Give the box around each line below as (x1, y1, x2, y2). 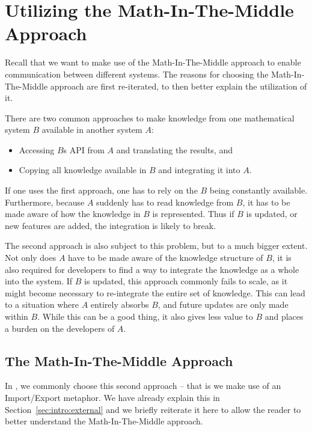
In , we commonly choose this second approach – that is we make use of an (5, 379, 281, 392)
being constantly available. (209, 184, 308, 197)
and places (265, 310, 304, 322)
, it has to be (242, 195, 290, 208)
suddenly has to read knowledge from (96, 195, 234, 208)
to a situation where (5, 298, 79, 311)
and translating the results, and (116, 143, 233, 156)
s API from (63, 143, 105, 156)
